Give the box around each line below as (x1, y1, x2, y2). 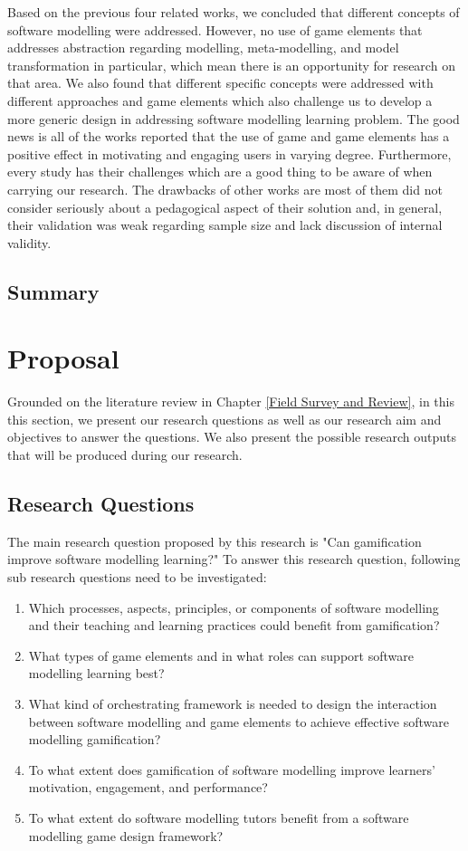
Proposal (7, 339, 119, 377)
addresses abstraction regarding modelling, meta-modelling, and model (7, 38, 399, 57)
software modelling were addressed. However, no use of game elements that (7, 20, 423, 39)
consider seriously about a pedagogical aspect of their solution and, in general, (7, 197, 443, 216)
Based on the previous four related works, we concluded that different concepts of (7, 3, 460, 21)
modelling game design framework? (28, 826, 224, 845)
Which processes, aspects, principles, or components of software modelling (28, 598, 439, 617)
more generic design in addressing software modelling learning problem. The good (7, 109, 460, 128)
